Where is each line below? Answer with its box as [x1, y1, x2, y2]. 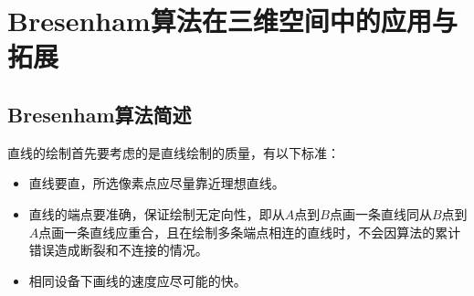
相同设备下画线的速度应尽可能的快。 [28, 270, 247, 290]
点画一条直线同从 [329, 204, 432, 223]
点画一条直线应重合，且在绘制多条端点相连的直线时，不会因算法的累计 [38, 222, 461, 241]
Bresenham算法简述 [7, 100, 192, 128]
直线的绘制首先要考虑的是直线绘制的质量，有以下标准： [7, 143, 340, 162]
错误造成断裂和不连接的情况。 [28, 240, 208, 259]
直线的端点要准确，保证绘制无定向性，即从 [28, 204, 285, 223]
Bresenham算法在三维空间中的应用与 [7, 2, 458, 39]
